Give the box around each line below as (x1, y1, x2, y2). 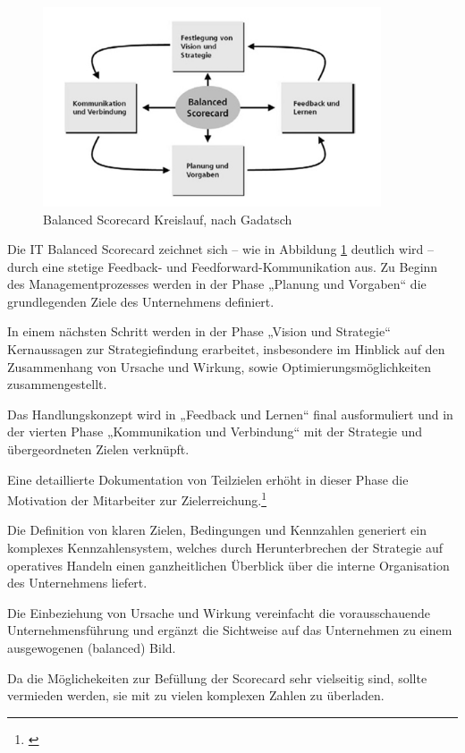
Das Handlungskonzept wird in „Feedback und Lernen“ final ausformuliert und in (7, 404, 453, 423)
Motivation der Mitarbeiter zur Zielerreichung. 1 (7, 488, 267, 509)
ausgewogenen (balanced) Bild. (7, 639, 176, 657)
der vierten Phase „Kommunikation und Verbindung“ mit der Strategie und (7, 422, 423, 441)
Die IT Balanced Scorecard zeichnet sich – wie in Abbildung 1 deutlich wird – (7, 240, 434, 258)
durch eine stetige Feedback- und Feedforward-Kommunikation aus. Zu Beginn (7, 257, 438, 275)
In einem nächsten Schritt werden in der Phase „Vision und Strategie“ (7, 322, 391, 341)
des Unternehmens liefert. (7, 573, 148, 592)
